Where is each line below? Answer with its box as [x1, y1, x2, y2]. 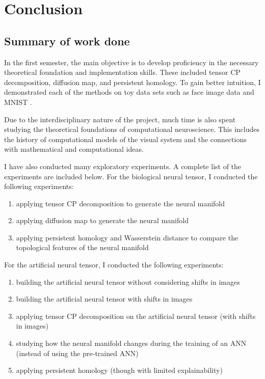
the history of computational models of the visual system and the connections [4, 133, 247, 144]
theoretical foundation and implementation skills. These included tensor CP [4, 67, 241, 77]
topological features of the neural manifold [16, 242, 149, 253]
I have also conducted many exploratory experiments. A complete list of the [4, 160, 242, 171]
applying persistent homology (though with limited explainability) [16, 365, 223, 375]
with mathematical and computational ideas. [4, 144, 144, 154]
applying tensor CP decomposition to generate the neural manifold [16, 198, 225, 208]
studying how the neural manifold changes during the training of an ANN [16, 338, 247, 348]
